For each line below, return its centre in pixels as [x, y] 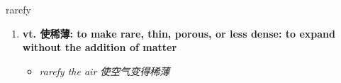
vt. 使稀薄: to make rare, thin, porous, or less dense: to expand [179, 33]
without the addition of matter [100, 47]
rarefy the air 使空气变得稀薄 [105, 71]
